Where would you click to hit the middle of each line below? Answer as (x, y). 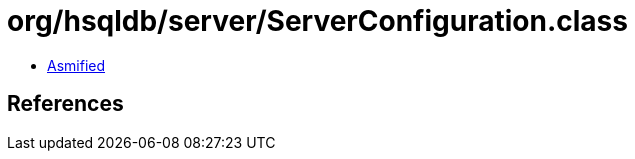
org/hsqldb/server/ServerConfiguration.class (317, 21)
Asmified (76, 65)
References (65, 104)
